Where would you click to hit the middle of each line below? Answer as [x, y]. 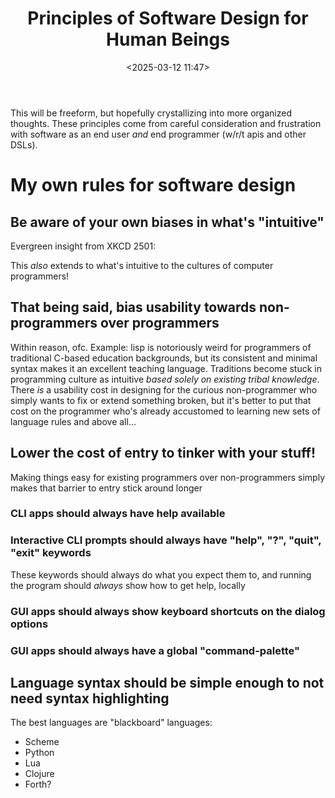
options [29, 624]
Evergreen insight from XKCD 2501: [83, 246]
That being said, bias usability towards [133, 307]
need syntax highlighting [90, 698]
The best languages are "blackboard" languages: [111, 723]
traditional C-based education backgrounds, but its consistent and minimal [164, 358]
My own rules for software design [153, 185]
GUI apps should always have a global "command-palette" [155, 650]
